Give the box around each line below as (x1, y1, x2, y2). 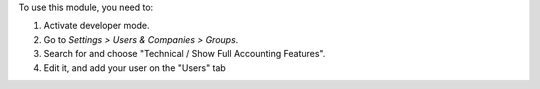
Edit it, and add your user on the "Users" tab (43, 61, 227, 74)
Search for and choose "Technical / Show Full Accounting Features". (43, 48, 326, 60)
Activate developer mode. (43, 20, 150, 32)
